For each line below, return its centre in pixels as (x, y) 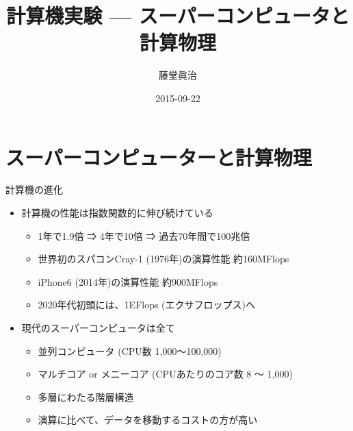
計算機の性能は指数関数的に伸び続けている (117, 213)
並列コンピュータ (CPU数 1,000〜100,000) (130, 350)
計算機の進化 (34, 189)
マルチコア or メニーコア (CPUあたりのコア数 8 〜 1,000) (165, 374)
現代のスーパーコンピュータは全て (98, 328)
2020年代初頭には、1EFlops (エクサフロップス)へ (147, 305)
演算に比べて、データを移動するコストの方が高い (148, 420)
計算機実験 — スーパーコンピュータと (178, 15)
